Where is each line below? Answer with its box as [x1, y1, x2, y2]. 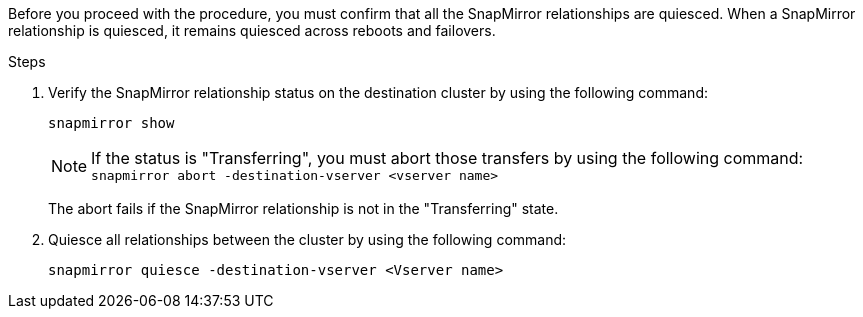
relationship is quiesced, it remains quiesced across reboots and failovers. [8, 22, 496, 39]
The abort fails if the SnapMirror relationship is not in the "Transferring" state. [48, 200, 559, 217]
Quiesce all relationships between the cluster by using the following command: [48, 231, 567, 248]
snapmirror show [48, 115, 175, 131]
